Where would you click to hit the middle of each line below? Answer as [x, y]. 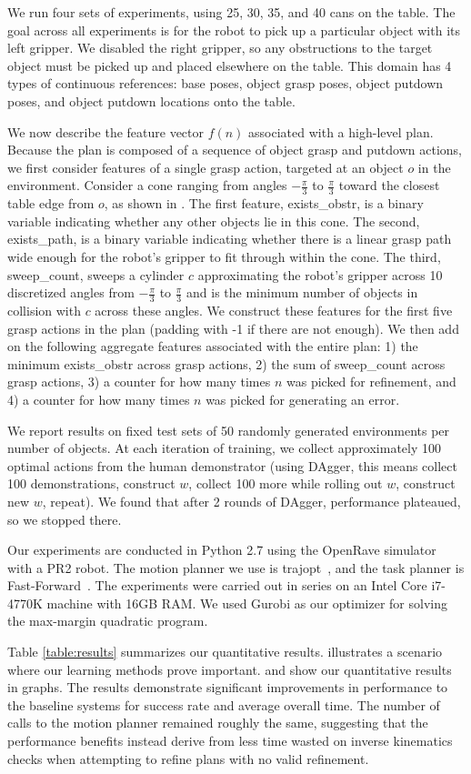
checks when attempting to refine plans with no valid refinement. [188, 758]
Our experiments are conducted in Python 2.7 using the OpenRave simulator [222, 550]
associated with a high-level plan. [341, 131]
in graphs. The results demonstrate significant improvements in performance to [228, 687]
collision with [44, 310]
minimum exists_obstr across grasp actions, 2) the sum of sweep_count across [226, 363]
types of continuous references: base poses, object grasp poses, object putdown [225, 83]
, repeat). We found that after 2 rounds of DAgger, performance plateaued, [251, 501]
